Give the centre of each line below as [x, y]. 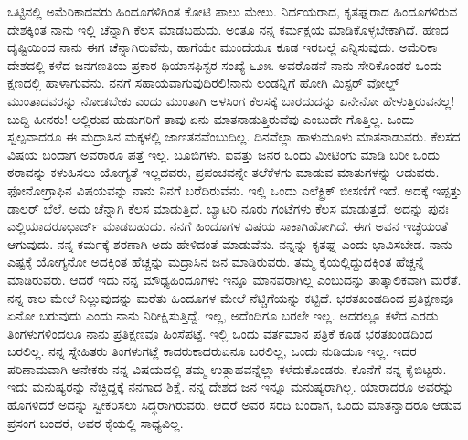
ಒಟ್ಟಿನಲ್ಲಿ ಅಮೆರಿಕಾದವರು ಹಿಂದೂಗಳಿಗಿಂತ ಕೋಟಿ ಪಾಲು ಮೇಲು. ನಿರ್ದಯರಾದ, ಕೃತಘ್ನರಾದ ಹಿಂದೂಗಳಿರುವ [233, 11]
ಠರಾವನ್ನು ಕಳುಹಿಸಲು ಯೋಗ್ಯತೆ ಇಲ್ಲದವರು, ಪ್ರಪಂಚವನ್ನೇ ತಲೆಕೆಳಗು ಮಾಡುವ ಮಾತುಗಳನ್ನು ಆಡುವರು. [223, 172]
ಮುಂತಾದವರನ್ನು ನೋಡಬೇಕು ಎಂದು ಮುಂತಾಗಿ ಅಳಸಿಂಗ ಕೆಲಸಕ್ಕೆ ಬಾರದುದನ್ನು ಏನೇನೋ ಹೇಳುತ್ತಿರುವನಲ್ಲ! [231, 100]
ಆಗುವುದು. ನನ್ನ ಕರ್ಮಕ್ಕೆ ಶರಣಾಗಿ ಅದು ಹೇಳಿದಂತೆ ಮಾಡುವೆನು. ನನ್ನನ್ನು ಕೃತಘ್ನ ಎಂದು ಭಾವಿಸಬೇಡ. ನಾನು [230, 243]
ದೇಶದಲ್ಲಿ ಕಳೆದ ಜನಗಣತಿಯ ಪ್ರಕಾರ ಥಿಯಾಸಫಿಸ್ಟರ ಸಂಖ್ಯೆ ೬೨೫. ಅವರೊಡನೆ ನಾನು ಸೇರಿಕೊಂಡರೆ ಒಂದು [225, 64]
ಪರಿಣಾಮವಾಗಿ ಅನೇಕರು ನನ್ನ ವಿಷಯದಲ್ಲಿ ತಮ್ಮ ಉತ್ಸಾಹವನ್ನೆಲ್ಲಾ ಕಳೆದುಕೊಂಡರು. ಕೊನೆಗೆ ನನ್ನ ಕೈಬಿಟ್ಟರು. [227, 368]
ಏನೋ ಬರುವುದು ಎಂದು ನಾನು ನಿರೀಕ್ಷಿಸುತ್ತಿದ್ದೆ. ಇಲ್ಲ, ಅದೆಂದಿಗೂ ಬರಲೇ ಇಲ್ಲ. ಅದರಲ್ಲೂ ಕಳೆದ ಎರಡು [223, 315]
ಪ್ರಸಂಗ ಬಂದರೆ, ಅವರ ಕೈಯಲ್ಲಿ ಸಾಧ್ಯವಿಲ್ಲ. [96, 422]
